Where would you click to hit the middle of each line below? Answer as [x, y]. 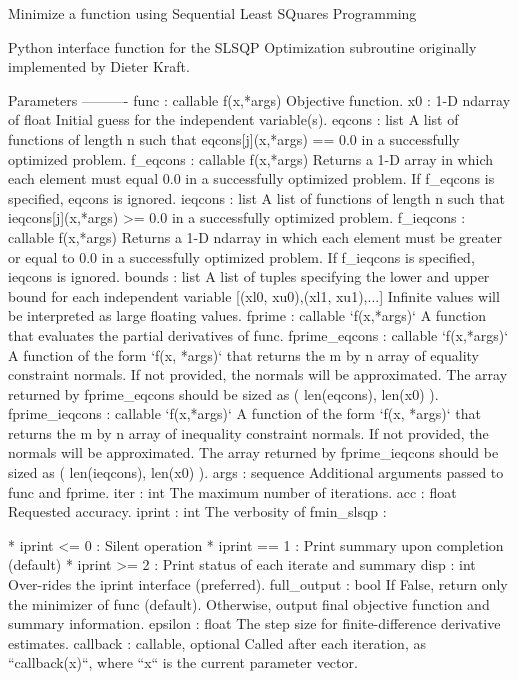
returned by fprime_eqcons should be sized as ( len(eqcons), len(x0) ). [223, 393]
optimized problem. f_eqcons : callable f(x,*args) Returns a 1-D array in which [250, 158]
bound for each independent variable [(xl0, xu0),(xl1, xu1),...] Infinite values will [254, 295]
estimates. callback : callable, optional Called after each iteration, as [217, 642]
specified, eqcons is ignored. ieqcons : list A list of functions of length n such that [256, 197]
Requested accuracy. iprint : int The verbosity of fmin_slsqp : [197, 511]
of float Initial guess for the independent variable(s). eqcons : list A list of [233, 119]
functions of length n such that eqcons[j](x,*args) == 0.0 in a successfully [234, 138]
